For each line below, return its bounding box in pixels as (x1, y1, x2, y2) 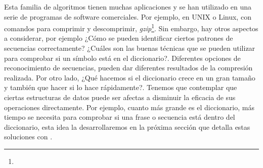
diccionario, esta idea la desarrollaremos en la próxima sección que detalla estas (4, 121, 250, 132)
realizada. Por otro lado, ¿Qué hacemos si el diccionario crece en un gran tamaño (4, 72, 255, 82)
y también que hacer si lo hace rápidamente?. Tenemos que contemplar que (4, 82, 237, 93)
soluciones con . (4, 131, 53, 142)
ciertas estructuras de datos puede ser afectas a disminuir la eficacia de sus (4, 92, 236, 102)
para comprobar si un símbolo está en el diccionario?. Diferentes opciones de (4, 52, 241, 63)
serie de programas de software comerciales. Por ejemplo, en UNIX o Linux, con (4, 11, 251, 22)
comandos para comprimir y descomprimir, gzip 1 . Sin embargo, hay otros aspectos (4, 22, 258, 33)
